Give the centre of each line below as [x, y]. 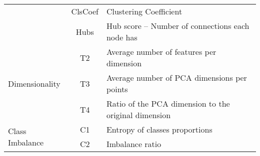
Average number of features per [161, 52]
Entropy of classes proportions [159, 129]
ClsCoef [85, 11]
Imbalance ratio [134, 144]
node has [122, 37]
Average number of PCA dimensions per [176, 78]
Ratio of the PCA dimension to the [168, 103]
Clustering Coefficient [144, 11]
